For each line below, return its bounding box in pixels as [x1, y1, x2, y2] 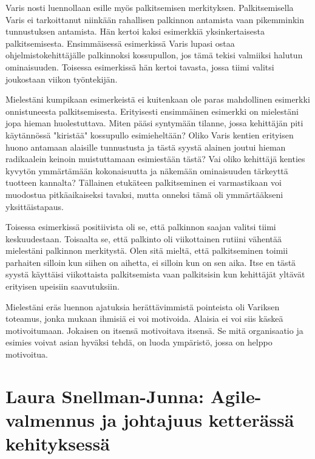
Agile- [210, 383, 262, 408]
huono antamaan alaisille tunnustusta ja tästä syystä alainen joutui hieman [5, 140, 286, 153]
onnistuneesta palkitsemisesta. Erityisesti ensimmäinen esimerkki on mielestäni [5, 104, 299, 117]
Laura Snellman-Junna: [5, 383, 204, 408]
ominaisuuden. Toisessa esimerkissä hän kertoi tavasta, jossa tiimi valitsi [5, 60, 274, 73]
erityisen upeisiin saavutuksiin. [5, 280, 120, 293]
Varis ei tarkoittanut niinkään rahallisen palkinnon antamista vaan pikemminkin [5, 13, 304, 25]
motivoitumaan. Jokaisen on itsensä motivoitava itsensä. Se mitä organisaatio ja [5, 324, 303, 336]
